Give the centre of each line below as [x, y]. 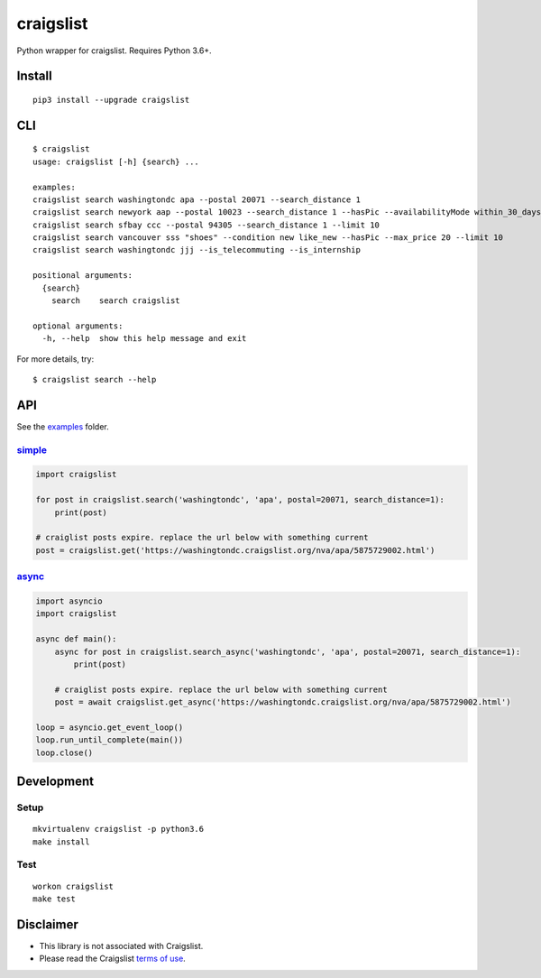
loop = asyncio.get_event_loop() [110, 727]
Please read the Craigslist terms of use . [113, 959]
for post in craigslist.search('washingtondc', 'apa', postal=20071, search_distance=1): [240, 500]
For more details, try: [55, 359]
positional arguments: [83, 276]
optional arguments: [78, 326]
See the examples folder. [63, 426]
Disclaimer [47, 924]
